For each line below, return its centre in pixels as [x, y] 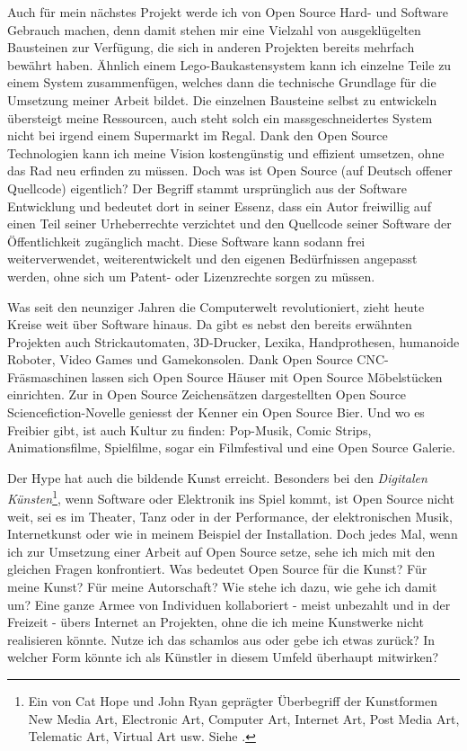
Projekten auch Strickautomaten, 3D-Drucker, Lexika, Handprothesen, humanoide [233, 341]
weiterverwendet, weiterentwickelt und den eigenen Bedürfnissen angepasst [212, 259]
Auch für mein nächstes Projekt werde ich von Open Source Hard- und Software [228, 12]
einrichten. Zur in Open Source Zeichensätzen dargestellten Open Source [207, 394]
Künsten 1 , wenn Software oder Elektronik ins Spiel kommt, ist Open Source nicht [231, 497]
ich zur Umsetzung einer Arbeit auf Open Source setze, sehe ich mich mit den [221, 551]
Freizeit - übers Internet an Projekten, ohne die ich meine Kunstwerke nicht [216, 622]
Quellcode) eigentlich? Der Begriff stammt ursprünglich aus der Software [207, 188]
